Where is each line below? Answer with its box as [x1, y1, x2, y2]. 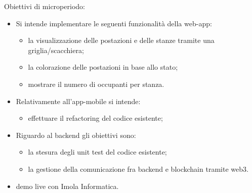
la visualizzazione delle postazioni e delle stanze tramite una [28, 35, 215, 45]
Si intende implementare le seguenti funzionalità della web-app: [16, 18, 212, 28]
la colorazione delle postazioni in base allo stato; [28, 62, 178, 72]
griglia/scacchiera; [28, 44, 84, 55]
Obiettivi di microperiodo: [4, 1, 85, 11]
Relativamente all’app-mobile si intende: [16, 95, 141, 106]
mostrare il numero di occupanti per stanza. [28, 78, 164, 89]
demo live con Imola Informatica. [16, 180, 119, 191]
